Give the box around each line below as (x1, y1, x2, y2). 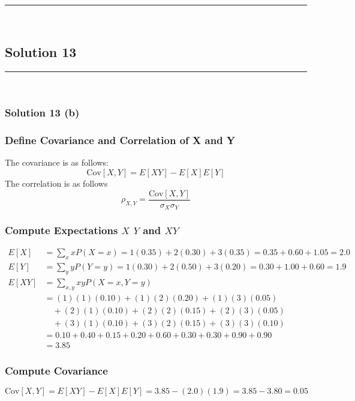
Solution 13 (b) (5, 105, 80, 120)
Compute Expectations (5, 223, 118, 238)
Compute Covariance (5, 363, 108, 378)
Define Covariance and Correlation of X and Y (5, 133, 236, 148)
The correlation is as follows (5, 177, 108, 190)
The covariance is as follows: (5, 156, 109, 169)
